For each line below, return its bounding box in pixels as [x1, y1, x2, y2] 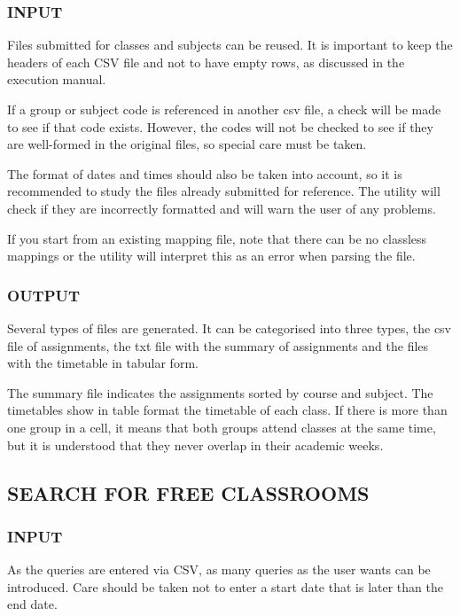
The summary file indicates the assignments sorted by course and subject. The [7, 383, 433, 402]
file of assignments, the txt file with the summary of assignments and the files [7, 336, 429, 355]
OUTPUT [7, 284, 81, 306]
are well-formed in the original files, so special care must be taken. [7, 135, 367, 153]
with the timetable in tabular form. [7, 354, 199, 372]
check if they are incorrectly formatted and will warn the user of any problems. [7, 199, 436, 217]
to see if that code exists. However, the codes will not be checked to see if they [7, 117, 433, 136]
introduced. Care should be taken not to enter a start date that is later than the [7, 577, 443, 596]
